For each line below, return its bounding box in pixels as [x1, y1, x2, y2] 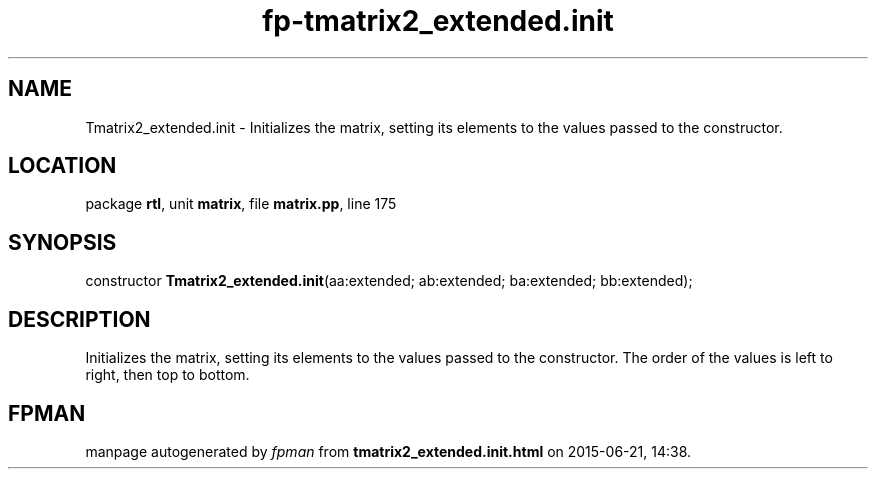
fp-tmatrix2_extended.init [262, 4, 614, 38]
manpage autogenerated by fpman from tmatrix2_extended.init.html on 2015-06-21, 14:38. [85, 442, 692, 460]
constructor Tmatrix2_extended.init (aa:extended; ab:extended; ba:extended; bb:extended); [85, 272, 693, 290]
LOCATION [8, 153, 117, 179]
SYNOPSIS [8, 229, 117, 255]
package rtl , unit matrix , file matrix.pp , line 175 [85, 195, 397, 213]
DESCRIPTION [8, 306, 151, 332]
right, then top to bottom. [85, 366, 250, 384]
